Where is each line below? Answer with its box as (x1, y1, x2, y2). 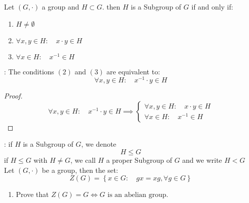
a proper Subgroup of (106, 155, 172, 165)
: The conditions (4, 66, 54, 76)
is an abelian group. (107, 191, 169, 199)
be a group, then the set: (42, 164, 118, 175)
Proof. (4, 90, 23, 101)
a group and (42, 2, 79, 12)
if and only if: (191, 2, 233, 12)
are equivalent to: (106, 66, 160, 76)
